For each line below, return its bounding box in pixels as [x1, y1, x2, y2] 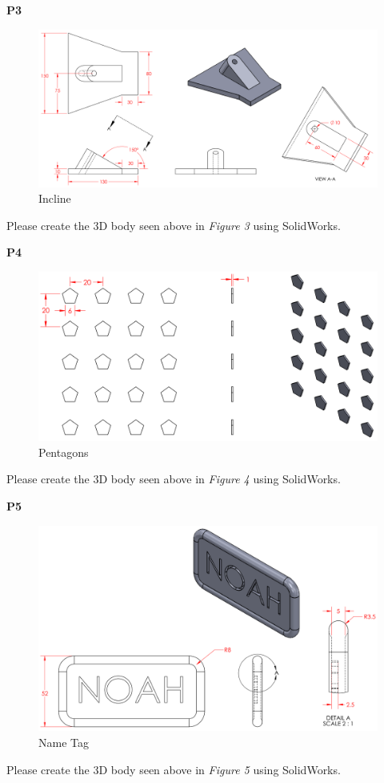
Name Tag [38, 733, 89, 750]
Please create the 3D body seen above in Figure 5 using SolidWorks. [6, 761, 341, 777]
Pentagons [38, 443, 89, 460]
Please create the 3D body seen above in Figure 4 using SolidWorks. [6, 470, 341, 487]
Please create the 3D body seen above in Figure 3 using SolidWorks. [6, 216, 341, 233]
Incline [38, 190, 71, 207]
